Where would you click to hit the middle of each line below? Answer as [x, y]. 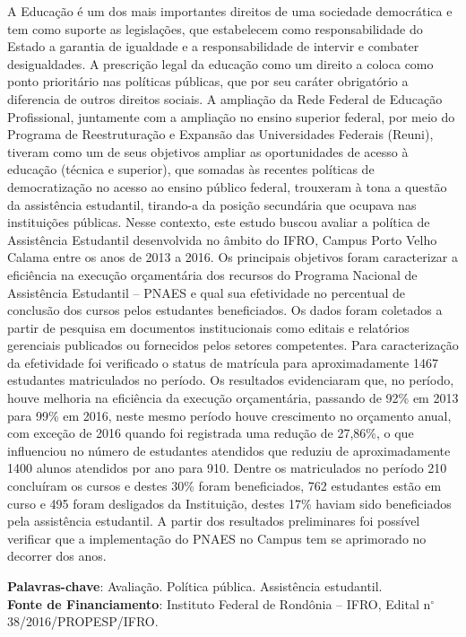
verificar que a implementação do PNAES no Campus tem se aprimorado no [217, 538]
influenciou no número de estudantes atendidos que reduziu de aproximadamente [229, 450]
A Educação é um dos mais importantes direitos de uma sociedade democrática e [230, 11]
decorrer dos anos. [57, 556]
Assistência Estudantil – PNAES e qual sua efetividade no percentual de [206, 292]
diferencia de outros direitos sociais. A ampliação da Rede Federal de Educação [225, 98]
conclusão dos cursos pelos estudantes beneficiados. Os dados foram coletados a [225, 310]
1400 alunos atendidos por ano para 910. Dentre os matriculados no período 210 [227, 468]
